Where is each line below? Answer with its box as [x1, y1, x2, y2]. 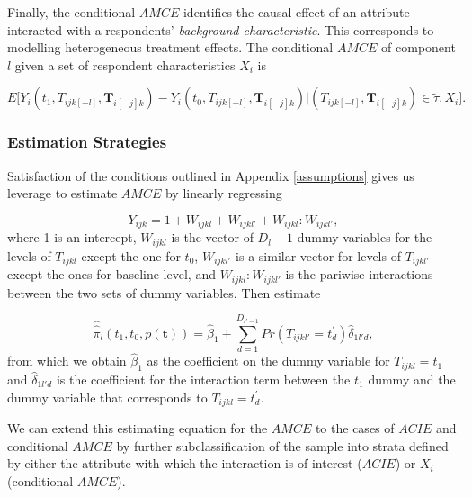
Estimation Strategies [7, 131, 167, 153]
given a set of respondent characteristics [14, 55, 236, 74]
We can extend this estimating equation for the [7, 419, 268, 438]
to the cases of [315, 419, 395, 438]
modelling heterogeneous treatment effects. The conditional [7, 38, 334, 57]
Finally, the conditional [7, 3, 136, 21]
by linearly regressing [165, 184, 282, 203]
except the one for [81, 246, 181, 265]
